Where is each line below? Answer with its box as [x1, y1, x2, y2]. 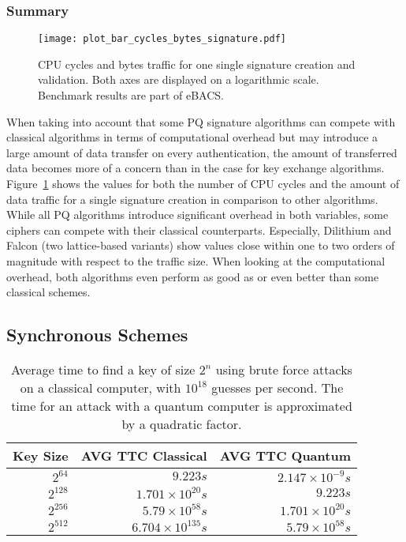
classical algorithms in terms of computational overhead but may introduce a [6, 129, 378, 145]
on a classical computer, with [20, 378, 181, 397]
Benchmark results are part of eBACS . [38, 87, 224, 104]
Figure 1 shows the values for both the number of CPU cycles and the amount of [6, 175, 400, 192]
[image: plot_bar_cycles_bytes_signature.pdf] [38, 33, 286, 45]
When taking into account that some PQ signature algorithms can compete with [6, 113, 396, 130]
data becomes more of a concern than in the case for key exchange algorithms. [6, 160, 385, 176]
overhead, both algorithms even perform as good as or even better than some [6, 268, 379, 284]
